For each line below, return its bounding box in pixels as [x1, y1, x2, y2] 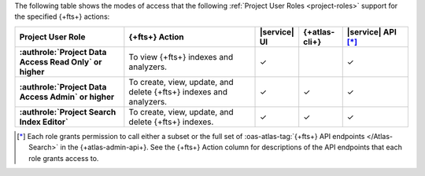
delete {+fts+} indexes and [128, 86, 228, 97]
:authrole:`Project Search [19, 106, 116, 117]
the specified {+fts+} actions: [14, 12, 110, 21]
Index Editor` [19, 116, 68, 127]
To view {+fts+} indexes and [128, 51, 234, 62]
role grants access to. [28, 153, 99, 163]
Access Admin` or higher [19, 91, 115, 102]
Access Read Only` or [19, 56, 102, 67]
